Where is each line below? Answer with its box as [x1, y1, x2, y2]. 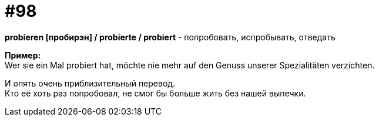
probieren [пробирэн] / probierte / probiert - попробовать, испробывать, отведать [5, 32, 336, 42]
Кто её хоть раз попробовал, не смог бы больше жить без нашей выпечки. [5, 88, 306, 98]
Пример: [5, 50, 41, 60]
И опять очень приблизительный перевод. [5, 78, 176, 88]
